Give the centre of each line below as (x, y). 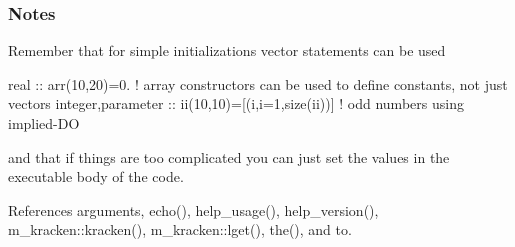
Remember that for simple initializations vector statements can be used (227, 50)
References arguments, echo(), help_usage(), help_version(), (193, 209)
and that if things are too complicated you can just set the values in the (229, 156)
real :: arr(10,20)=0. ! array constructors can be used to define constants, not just (258, 83)
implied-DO (44, 123)
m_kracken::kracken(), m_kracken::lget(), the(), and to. (180, 229)
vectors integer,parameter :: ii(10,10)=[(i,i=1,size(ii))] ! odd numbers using (236, 103)
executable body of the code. (96, 176)
